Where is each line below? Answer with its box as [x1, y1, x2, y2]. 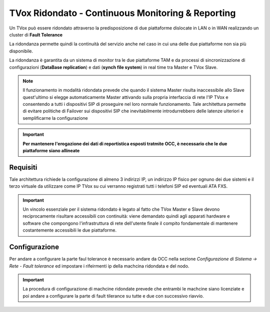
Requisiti [9, 163, 37, 172]
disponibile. [9, 48, 33, 54]
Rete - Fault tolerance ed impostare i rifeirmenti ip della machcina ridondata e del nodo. [9, 263, 189, 269]
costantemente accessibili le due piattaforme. [22, 227, 117, 233]
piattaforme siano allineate [22, 148, 80, 154]
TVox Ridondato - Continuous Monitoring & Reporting [9, 7, 236, 18]
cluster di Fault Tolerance [9, 31, 62, 37]
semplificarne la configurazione [22, 115, 88, 121]
